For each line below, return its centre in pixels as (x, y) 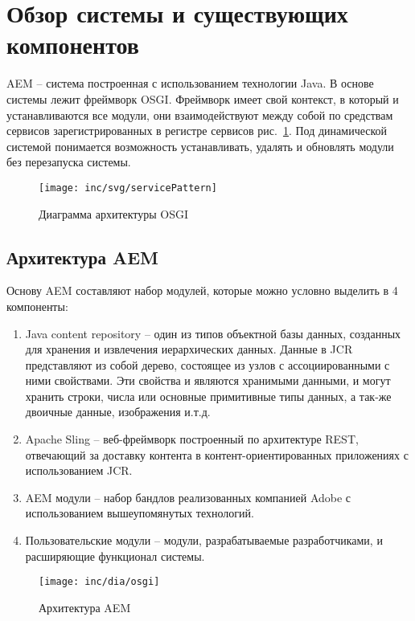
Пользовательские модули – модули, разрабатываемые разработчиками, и (204, 540)
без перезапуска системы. (69, 162)
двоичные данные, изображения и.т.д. (118, 412)
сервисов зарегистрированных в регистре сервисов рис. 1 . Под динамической (197, 131)
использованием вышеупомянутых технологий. (140, 513)
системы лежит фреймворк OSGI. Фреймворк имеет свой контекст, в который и (203, 98)
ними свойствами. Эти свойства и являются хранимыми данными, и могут (208, 380)
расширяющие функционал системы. (115, 556)
